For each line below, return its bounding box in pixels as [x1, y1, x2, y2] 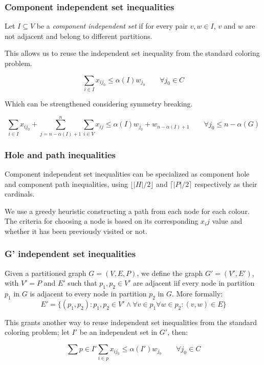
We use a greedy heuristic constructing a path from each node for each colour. [5, 205, 250, 216]
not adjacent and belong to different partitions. [5, 30, 152, 41]
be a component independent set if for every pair [36, 20, 188, 31]
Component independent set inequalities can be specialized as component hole [5, 168, 250, 179]
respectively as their [194, 178, 257, 189]
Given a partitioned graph [5, 267, 86, 278]
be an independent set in [79, 327, 158, 337]
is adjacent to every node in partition [30, 288, 147, 299]
